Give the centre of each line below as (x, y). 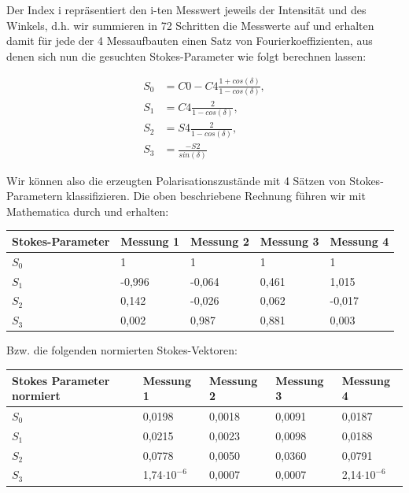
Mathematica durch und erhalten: (88, 211)
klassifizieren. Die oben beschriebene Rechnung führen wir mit (216, 196)
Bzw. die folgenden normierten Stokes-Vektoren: (122, 350)
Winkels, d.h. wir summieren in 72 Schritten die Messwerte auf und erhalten (190, 25)
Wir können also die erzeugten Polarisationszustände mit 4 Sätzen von (176, 180)
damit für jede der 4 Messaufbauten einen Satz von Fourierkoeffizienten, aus (190, 41)
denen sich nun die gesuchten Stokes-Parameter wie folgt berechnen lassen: (186, 56)
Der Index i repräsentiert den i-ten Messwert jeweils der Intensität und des (186, 9)
